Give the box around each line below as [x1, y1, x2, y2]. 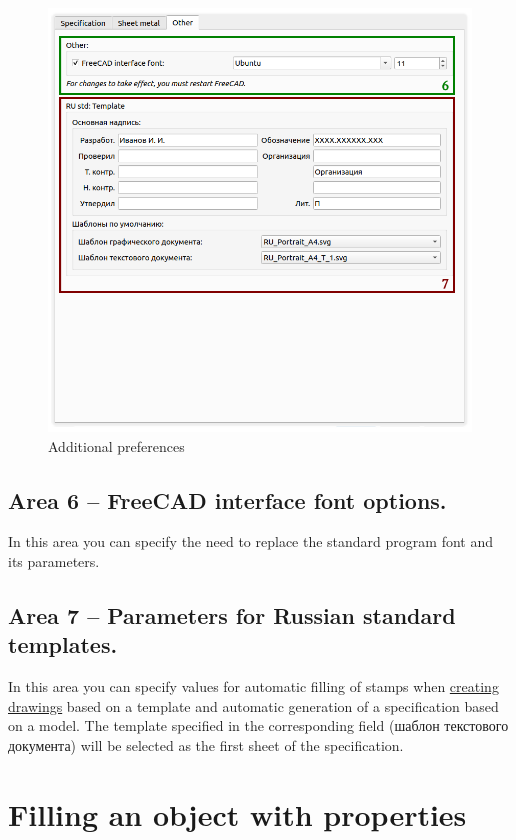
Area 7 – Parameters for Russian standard [8, 599, 456, 630]
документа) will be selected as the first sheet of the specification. [8, 734, 404, 755]
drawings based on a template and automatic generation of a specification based [8, 695, 499, 716]
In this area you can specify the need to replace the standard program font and [8, 531, 493, 552]
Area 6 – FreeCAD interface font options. [8, 484, 447, 515]
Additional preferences [48, 435, 185, 456]
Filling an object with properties [8, 793, 467, 834]
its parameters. [8, 550, 100, 571]
